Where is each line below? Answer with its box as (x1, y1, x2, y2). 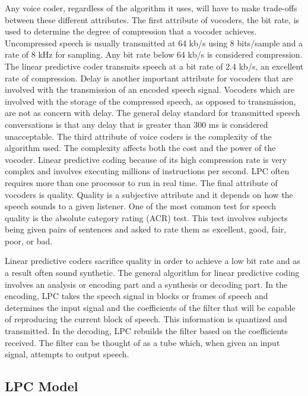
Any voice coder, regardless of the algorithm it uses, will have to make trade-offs (5, 2, 297, 14)
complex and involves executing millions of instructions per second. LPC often (5, 165, 290, 177)
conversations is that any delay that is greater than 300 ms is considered (5, 118, 268, 130)
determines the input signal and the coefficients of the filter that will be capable (5, 301, 296, 313)
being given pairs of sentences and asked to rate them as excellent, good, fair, (5, 223, 287, 235)
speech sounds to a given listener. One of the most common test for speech (5, 200, 277, 212)
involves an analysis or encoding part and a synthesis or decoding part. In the (5, 278, 288, 290)
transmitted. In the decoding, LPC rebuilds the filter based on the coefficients (5, 325, 288, 337)
